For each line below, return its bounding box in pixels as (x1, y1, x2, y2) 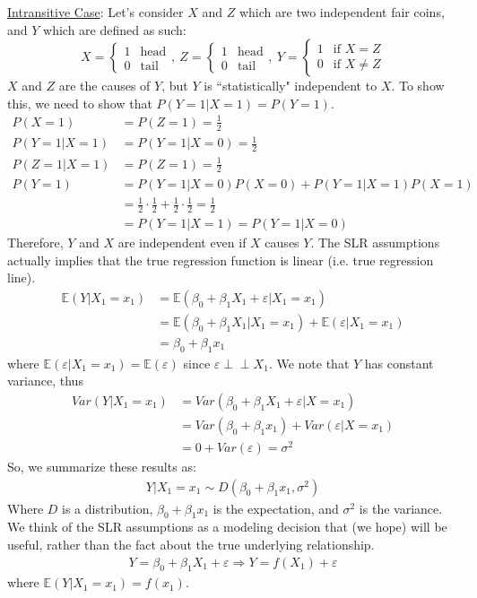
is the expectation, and (212, 498, 339, 517)
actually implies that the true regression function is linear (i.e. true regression (7, 250, 434, 269)
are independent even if (117, 232, 247, 251)
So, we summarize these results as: (7, 456, 196, 475)
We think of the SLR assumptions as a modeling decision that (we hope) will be (7, 517, 447, 536)
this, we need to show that (7, 93, 152, 112)
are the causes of (58, 76, 151, 95)
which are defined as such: (43, 20, 186, 39)
